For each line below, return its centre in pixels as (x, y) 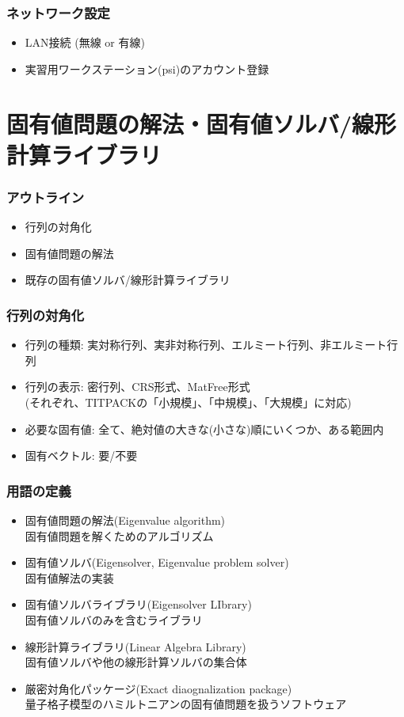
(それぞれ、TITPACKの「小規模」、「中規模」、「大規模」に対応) (188, 402)
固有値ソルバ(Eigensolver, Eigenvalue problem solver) (157, 562)
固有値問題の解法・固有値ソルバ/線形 (202, 123)
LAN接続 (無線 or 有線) (85, 42)
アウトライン (46, 197)
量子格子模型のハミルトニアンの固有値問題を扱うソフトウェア (186, 704)
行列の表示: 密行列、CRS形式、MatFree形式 (137, 387)
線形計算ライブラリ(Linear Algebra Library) (135, 646)
